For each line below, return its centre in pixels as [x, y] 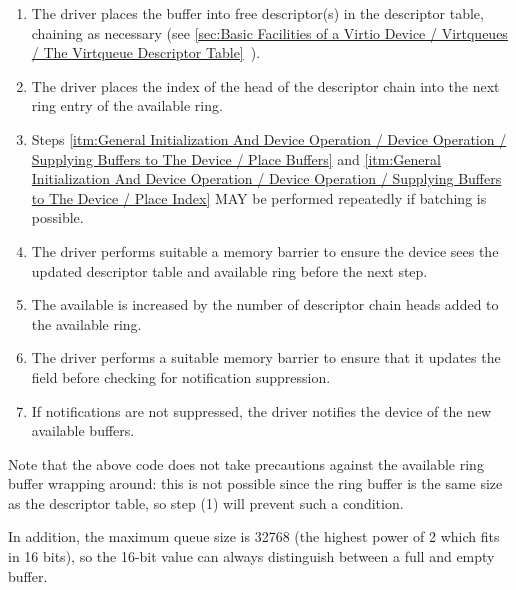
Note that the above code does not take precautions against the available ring [246, 463]
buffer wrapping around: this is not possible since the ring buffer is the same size [255, 483]
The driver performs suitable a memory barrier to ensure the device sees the [265, 250]
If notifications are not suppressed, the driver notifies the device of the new [261, 410]
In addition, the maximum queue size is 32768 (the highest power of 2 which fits [254, 536]
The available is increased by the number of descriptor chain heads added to [265, 304]
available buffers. [83, 430]
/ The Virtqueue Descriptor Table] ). [146, 52]
